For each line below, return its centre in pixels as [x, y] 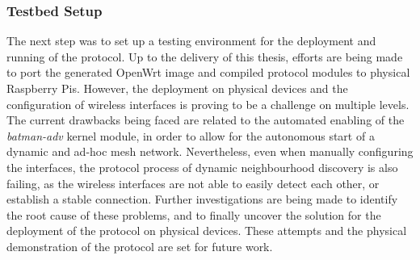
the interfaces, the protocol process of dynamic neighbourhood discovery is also [202, 167]
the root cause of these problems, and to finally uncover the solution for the [194, 214]
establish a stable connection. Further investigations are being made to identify [202, 199]
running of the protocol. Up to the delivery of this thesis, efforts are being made [205, 56]
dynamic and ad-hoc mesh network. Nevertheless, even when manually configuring [210, 151]
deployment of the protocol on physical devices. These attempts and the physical [207, 231]
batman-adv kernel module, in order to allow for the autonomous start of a [191, 135]
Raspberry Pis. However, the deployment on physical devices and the [177, 88]
